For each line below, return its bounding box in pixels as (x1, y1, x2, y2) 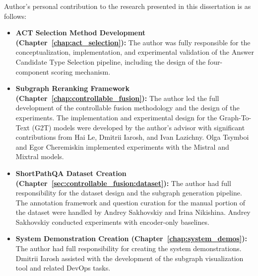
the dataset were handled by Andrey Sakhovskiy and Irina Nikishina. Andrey (15, 207, 251, 217)
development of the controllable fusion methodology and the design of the (15, 102, 240, 113)
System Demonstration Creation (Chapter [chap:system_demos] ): (15, 233, 247, 244)
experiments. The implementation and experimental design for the (15, 112, 217, 122)
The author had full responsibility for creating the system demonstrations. (15, 243, 242, 254)
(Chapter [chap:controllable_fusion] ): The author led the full (15, 92, 219, 103)
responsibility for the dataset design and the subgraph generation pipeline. (15, 187, 242, 198)
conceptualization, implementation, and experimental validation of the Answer (15, 47, 254, 57)
